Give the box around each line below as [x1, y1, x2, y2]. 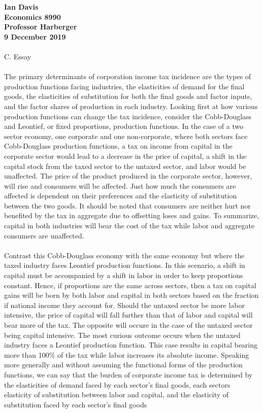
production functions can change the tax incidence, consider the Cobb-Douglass [4, 111, 252, 121]
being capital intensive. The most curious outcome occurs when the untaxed [4, 329, 241, 340]
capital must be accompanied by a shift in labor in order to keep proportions [4, 270, 243, 281]
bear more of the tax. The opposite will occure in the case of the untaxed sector [4, 320, 253, 330]
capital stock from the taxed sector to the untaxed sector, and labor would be [4, 160, 246, 171]
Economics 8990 [4, 11, 61, 22]
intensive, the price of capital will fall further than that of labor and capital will [4, 309, 253, 320]
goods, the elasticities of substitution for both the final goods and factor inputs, [4, 91, 252, 101]
